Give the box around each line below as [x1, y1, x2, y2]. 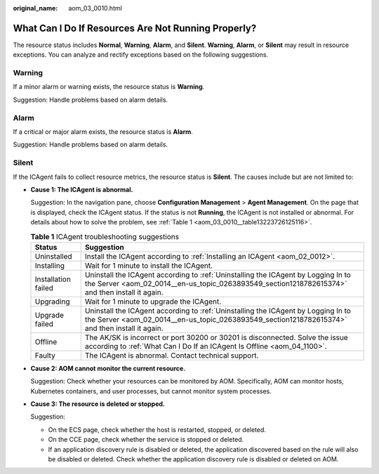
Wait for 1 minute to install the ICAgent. [84, 260, 213, 270]
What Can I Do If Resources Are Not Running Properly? [13, 22, 257, 34]
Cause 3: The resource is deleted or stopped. [30, 400, 165, 408]
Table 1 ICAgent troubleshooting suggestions [30, 231, 179, 241]
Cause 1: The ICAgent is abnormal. [30, 185, 133, 194]
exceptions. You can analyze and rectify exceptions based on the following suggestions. [13, 50, 269, 59]
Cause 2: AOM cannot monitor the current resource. [30, 364, 186, 372]
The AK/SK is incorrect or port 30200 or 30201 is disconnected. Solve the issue [84, 332, 349, 342]
